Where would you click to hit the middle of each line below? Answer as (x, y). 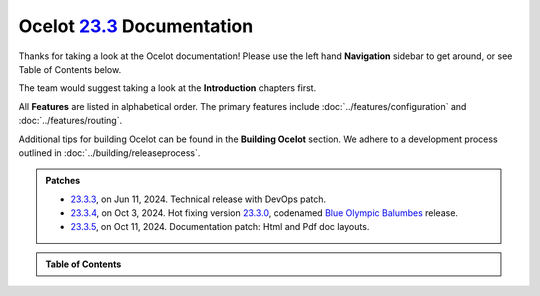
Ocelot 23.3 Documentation (136, 26)
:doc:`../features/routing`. (70, 121)
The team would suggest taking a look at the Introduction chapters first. (167, 88)
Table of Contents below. (70, 69)
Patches (63, 181)
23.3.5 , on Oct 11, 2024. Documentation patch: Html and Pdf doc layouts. (220, 227)
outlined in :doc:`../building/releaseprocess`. (109, 152)
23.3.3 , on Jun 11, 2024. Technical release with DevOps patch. (198, 199)
